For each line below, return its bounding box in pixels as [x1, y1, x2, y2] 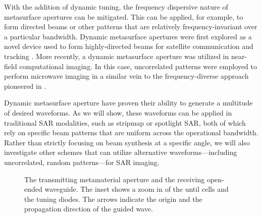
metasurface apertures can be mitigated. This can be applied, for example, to [4, 11, 243, 22]
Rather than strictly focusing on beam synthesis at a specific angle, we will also [4, 137, 250, 147]
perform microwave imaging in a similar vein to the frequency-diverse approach [4, 71, 249, 81]
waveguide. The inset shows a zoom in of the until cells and [44, 184, 229, 194]
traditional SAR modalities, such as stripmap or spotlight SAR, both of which [4, 117, 246, 128]
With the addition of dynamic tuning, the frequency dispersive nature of [4, 2, 228, 12]
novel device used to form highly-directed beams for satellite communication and [4, 41, 253, 51]
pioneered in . [4, 80, 46, 91]
